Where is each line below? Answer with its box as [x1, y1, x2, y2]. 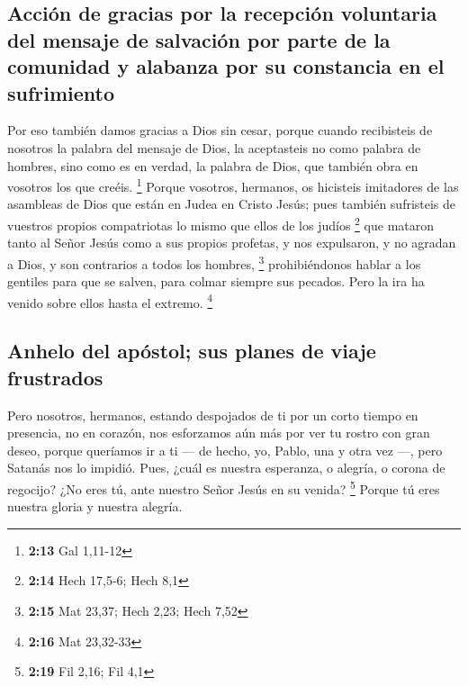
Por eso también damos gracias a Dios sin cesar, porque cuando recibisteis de [7, 121, 433, 140]
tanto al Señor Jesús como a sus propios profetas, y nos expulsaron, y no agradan [7, 233, 456, 252]
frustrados [7, 363, 103, 391]
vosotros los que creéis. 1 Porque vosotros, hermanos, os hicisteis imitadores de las [7, 175, 459, 195]
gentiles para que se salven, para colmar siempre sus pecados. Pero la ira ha [7, 272, 425, 291]
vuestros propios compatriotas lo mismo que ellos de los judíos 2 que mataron [7, 213, 435, 234]
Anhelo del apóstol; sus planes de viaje [7, 337, 376, 365]
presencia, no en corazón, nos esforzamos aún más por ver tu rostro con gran [7, 423, 430, 442]
